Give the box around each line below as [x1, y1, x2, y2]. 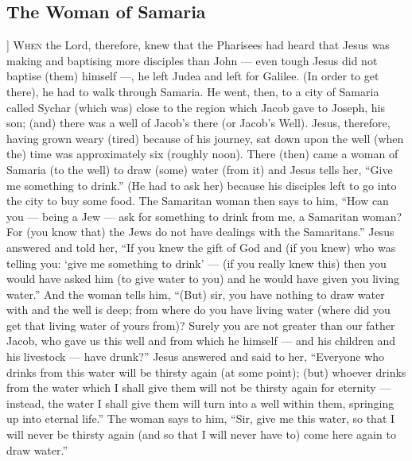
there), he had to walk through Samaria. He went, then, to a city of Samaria [6, 83, 379, 99]
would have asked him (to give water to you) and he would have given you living [6, 270, 399, 287]
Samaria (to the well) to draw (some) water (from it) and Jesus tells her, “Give [6, 161, 393, 177]
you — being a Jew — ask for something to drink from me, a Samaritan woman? [6, 207, 402, 224]
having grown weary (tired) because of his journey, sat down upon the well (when [6, 130, 404, 146]
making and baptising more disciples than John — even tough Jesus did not [6, 52, 378, 68]
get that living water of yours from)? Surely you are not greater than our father [6, 316, 395, 333]
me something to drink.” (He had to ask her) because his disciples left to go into [6, 176, 397, 193]
